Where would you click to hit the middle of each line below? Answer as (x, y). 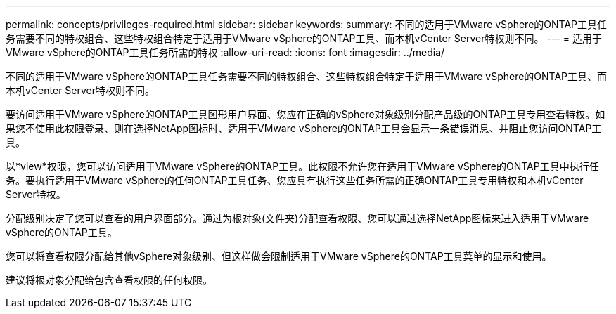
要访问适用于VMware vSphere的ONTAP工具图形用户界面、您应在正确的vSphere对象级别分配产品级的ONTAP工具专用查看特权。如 (306, 114)
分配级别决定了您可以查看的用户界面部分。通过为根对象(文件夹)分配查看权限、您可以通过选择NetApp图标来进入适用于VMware (297, 218)
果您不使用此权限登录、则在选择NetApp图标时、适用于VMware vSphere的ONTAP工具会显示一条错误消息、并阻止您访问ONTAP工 (304, 128)
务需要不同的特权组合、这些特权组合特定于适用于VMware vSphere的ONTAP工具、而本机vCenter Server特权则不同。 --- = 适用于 (304, 38)
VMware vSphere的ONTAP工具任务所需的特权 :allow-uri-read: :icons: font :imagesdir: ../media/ (225, 52)
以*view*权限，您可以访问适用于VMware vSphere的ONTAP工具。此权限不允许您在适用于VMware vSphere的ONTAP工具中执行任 (302, 166)
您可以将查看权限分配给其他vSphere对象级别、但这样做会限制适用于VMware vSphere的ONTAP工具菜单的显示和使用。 (279, 256)
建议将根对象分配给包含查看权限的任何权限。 (109, 280)
